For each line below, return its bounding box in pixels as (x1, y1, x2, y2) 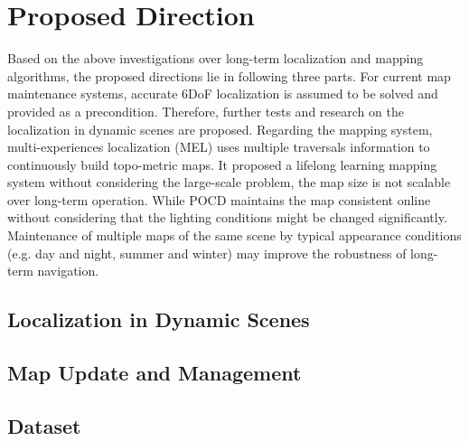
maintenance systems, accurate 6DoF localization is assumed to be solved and (7, 84, 438, 103)
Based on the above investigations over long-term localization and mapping (7, 49, 424, 68)
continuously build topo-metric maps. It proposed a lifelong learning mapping (7, 155, 437, 174)
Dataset (7, 411, 81, 439)
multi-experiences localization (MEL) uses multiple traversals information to (7, 137, 430, 156)
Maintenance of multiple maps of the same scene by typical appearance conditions (7, 226, 462, 245)
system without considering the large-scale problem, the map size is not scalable (7, 173, 451, 192)
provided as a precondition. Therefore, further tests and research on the (7, 101, 404, 120)
